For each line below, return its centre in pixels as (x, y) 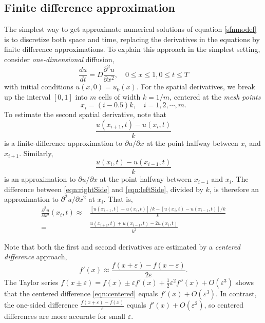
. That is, (118, 199)
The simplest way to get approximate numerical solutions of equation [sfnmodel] (130, 29)
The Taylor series (31, 282)
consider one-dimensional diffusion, (59, 59)
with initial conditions (39, 87)
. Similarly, (36, 153)
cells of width (119, 96)
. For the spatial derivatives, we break (196, 87)
